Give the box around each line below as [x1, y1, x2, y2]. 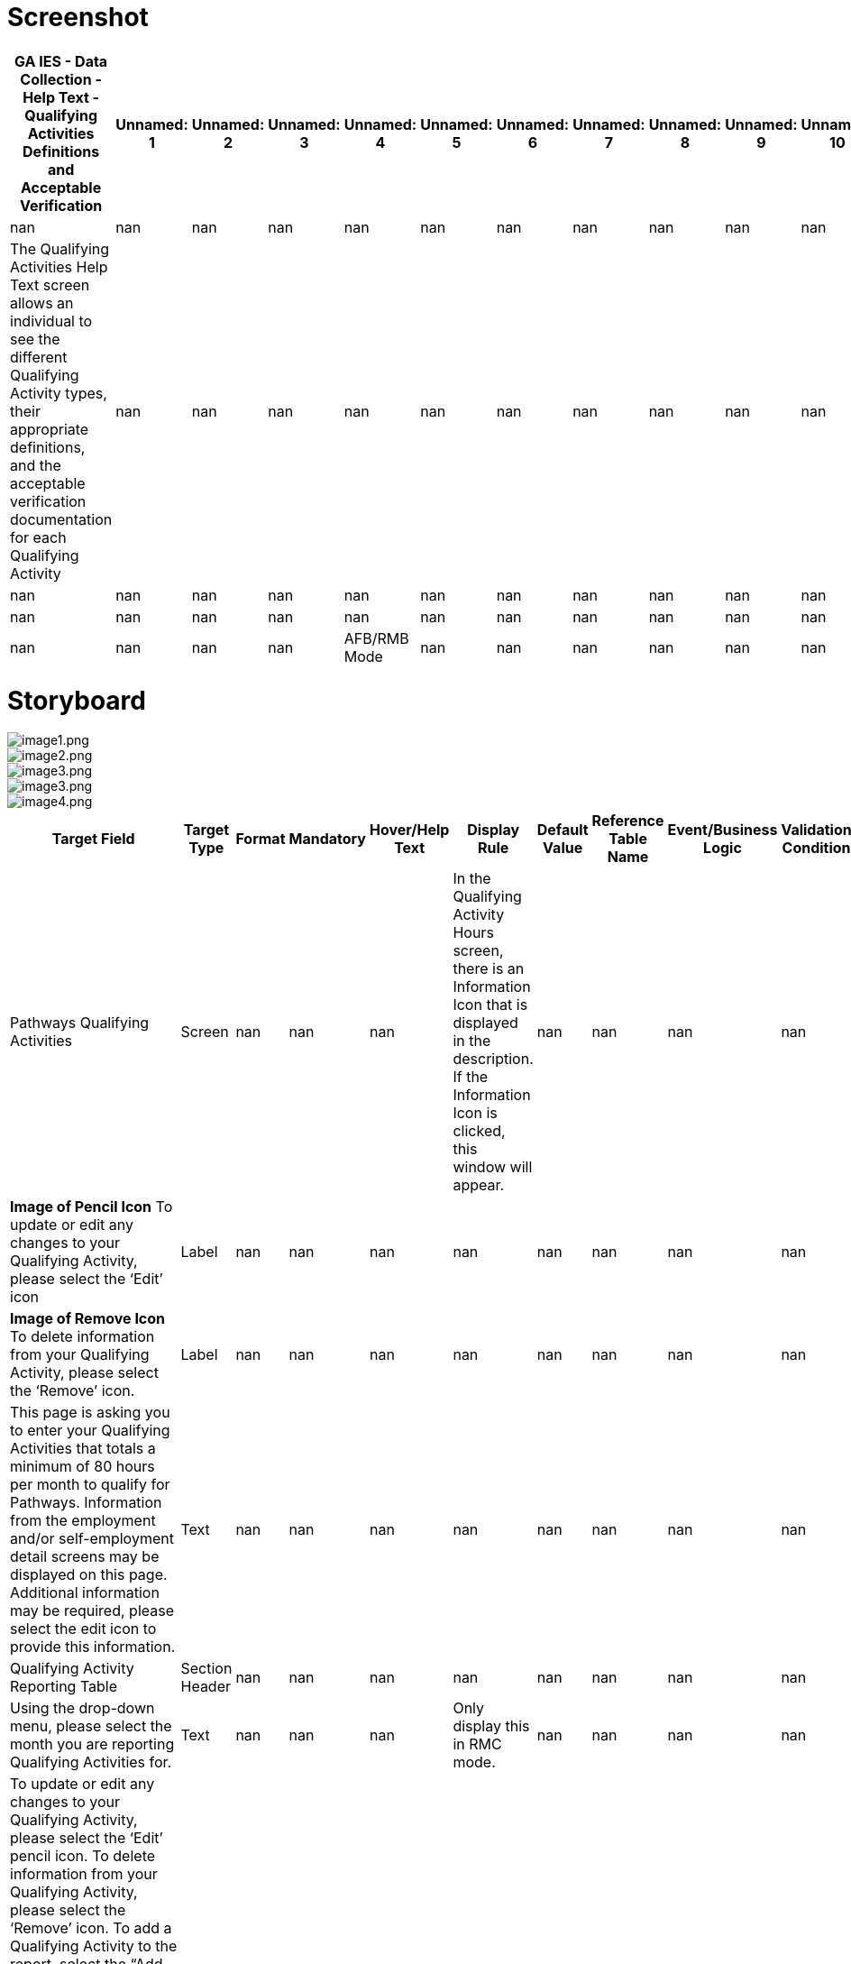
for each [10, 528, 67, 546]
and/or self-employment [10, 1529, 174, 1548]
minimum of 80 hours [10, 1457, 155, 1476]
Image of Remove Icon [10, 1309, 166, 1328]
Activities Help [10, 257, 108, 276]
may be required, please [10, 1601, 175, 1620]
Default [536, 821, 589, 840]
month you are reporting [10, 1735, 175, 1754]
